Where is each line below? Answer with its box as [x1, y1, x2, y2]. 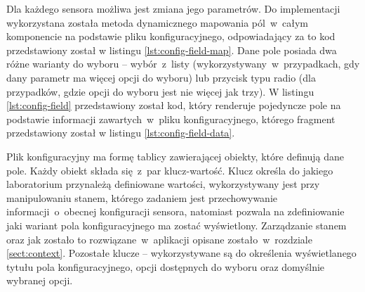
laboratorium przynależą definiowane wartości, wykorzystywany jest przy [6, 177, 320, 191]
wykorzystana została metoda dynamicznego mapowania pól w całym [6, 15, 308, 30]
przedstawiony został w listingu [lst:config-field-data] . [6, 125, 235, 140]
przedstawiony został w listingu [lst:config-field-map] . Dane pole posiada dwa [6, 42, 337, 57]
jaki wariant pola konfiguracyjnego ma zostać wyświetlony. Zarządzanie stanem [6, 217, 347, 232]
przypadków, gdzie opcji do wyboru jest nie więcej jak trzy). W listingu [6, 84, 314, 99]
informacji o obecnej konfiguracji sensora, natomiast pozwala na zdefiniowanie [6, 204, 345, 219]
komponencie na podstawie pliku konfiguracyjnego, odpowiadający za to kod [6, 29, 336, 44]
